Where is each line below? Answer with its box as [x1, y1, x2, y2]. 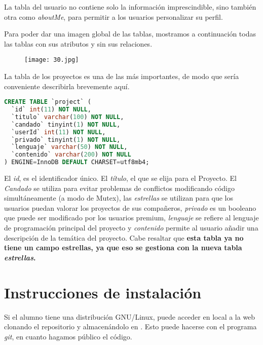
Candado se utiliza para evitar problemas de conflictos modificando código [4, 182, 235, 193]
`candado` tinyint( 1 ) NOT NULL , [11, 121, 121, 128]
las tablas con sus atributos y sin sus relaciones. [4, 38, 153, 49]
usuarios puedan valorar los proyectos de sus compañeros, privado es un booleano [4, 202, 256, 213]
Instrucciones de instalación [4, 282, 202, 302]
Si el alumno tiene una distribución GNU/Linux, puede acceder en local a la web [4, 311, 255, 322]
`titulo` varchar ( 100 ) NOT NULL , [11, 113, 124, 121]
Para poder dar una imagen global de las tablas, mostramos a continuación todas [4, 28, 256, 39]
